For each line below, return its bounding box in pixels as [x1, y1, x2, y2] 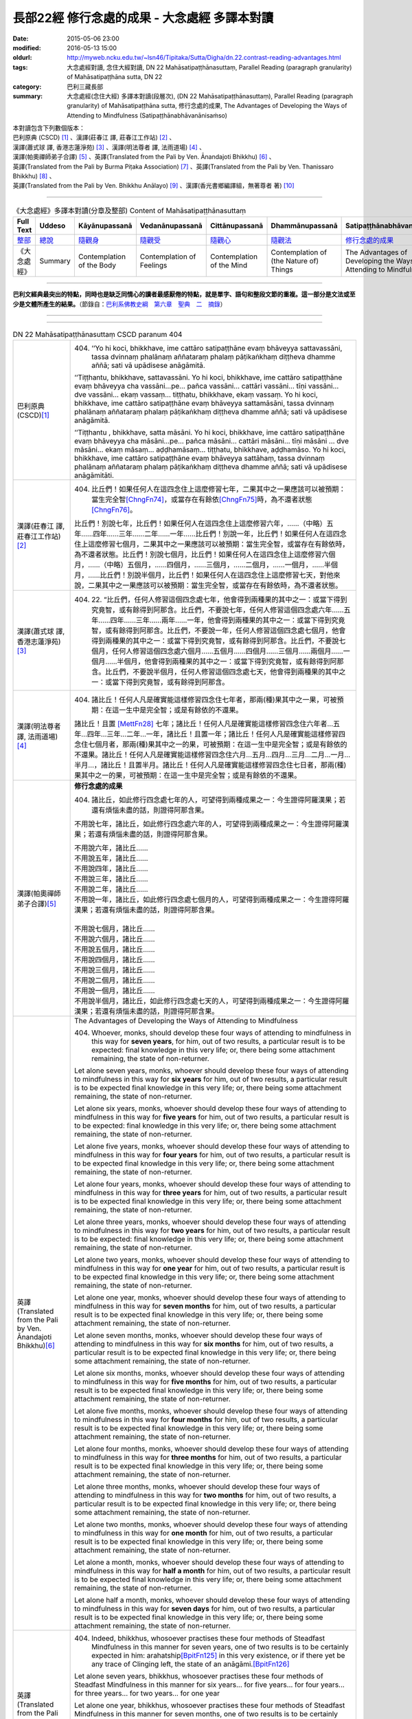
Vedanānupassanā [139, 221, 203, 230]
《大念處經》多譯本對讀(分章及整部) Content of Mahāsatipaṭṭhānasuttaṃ [12, 206, 247, 215]
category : [12, 83, 42, 91]
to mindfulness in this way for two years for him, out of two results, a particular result [74, 1226, 350, 1236]
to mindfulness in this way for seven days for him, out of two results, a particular [74, 1604, 336, 1614]
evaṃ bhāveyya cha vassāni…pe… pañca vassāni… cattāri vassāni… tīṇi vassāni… [74, 382, 339, 391]
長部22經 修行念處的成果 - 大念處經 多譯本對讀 [12, 10, 274, 25]
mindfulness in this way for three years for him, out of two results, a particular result [74, 1188, 347, 1198]
